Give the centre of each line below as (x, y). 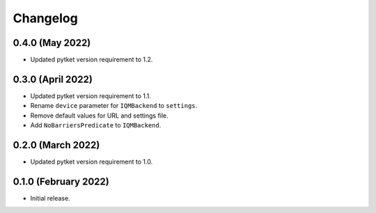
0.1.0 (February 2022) (61, 181)
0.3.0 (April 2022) (53, 79)
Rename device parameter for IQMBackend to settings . (114, 106)
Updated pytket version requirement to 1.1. (91, 96)
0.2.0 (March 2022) (56, 145)
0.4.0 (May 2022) (52, 43)
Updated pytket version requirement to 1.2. (92, 60)
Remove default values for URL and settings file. (99, 116)
